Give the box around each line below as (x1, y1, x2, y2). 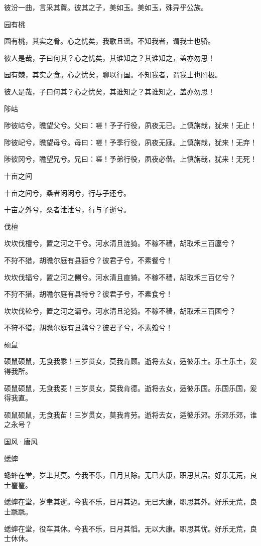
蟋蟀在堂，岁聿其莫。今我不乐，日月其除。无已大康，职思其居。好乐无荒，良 (4, 470, 257, 480)
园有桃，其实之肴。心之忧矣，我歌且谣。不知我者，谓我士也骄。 (4, 36, 215, 46)
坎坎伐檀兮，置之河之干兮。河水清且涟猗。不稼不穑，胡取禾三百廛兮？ (4, 238, 236, 248)
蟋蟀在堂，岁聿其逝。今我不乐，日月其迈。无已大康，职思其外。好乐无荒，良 (4, 496, 257, 507)
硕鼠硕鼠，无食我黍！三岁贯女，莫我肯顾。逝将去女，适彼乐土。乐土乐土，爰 (4, 356, 257, 366)
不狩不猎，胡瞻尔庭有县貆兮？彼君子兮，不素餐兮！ (4, 254, 173, 265)
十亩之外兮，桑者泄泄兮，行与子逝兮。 (4, 204, 130, 215)
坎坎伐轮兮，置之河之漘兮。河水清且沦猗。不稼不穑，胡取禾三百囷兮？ (4, 305, 236, 316)
